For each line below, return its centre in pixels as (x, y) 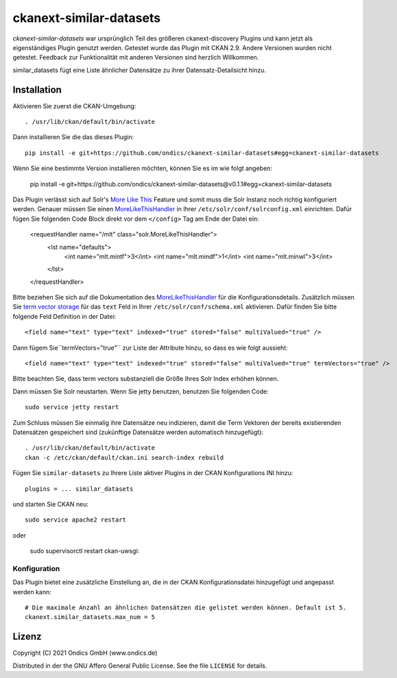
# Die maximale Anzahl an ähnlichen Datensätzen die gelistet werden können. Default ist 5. (186, 608)
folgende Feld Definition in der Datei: (64, 316)
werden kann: (32, 592)
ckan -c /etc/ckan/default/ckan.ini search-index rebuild (124, 457)
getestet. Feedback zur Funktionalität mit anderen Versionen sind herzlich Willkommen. (136, 58)
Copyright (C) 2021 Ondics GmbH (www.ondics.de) (85, 653)
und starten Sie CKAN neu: (51, 504)
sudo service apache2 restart (76, 520)
